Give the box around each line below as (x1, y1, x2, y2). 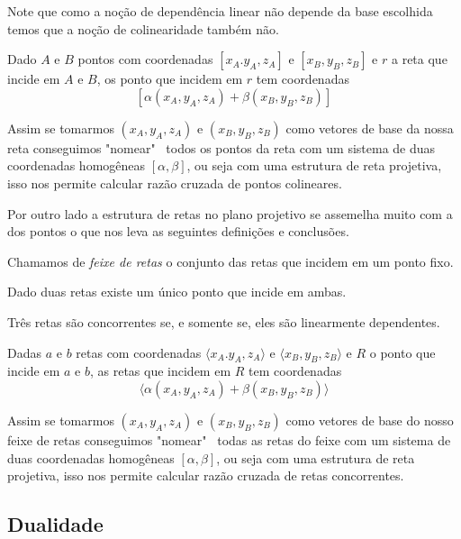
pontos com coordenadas (77, 50, 213, 69)
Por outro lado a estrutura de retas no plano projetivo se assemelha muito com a (7, 204, 453, 223)
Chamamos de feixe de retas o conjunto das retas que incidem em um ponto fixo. (7, 251, 454, 270)
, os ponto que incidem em (96, 69, 243, 88)
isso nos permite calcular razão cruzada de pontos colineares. (7, 173, 342, 192)
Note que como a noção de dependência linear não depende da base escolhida (7, 2, 433, 20)
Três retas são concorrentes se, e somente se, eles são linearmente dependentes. (7, 312, 440, 331)
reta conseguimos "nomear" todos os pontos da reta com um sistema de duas (7, 138, 436, 157)
